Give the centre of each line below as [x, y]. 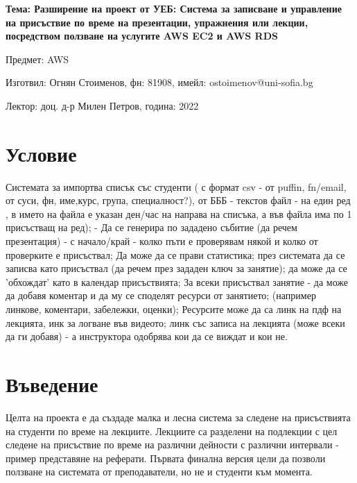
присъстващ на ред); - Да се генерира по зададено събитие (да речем [151, 227]
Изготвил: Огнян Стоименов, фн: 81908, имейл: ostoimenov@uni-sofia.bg [159, 82]
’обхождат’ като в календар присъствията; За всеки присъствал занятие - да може [177, 281]
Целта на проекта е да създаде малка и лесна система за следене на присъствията [178, 417]
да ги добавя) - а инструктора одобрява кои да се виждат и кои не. [147, 336]
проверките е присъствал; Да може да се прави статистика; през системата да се [175, 254]
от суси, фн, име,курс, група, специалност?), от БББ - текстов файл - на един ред [178, 200]
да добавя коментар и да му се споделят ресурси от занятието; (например [161, 295]
